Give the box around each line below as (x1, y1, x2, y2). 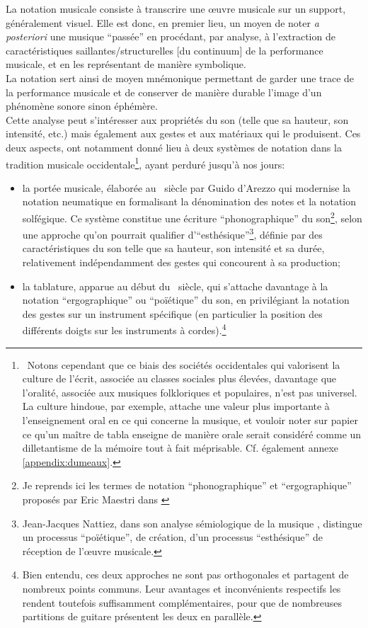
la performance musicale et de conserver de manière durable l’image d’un (6, 84, 322, 99)
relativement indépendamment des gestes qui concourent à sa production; (22, 255, 340, 270)
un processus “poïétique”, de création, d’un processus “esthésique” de (22, 530, 323, 544)
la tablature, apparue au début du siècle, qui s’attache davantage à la (22, 278, 328, 293)
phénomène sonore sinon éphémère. (6, 98, 158, 113)
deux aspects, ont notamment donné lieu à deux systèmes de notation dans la (6, 139, 342, 154)
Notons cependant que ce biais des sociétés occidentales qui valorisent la (27, 357, 340, 372)
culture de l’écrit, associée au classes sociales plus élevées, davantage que (22, 371, 337, 386)
